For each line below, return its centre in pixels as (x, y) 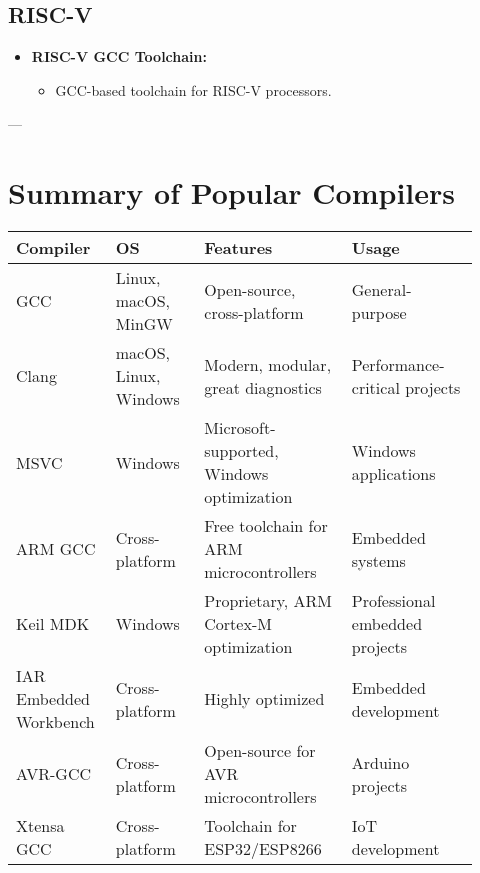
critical (375, 387)
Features (238, 248)
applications (393, 474)
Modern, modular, (268, 364)
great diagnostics (263, 387)
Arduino (380, 762)
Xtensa (40, 826)
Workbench (55, 722)
